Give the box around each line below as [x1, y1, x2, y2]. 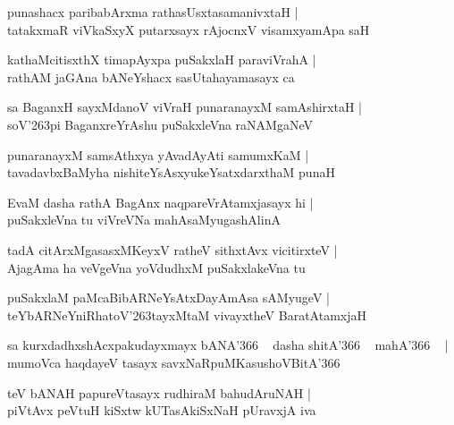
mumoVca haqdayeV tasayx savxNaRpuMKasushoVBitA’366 [7, 353, 340, 371]
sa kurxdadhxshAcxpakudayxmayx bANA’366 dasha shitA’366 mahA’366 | [7, 336, 449, 354]
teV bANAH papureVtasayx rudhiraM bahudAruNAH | [7, 383, 311, 402]
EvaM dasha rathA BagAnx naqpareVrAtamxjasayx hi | [7, 192, 314, 211]
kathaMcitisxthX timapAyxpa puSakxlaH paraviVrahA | [7, 50, 316, 69]
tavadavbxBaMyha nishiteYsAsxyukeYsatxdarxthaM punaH [7, 163, 335, 182]
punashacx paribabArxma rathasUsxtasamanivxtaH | [7, 3, 298, 21]
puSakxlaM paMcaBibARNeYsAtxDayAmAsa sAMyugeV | [7, 288, 330, 307]
